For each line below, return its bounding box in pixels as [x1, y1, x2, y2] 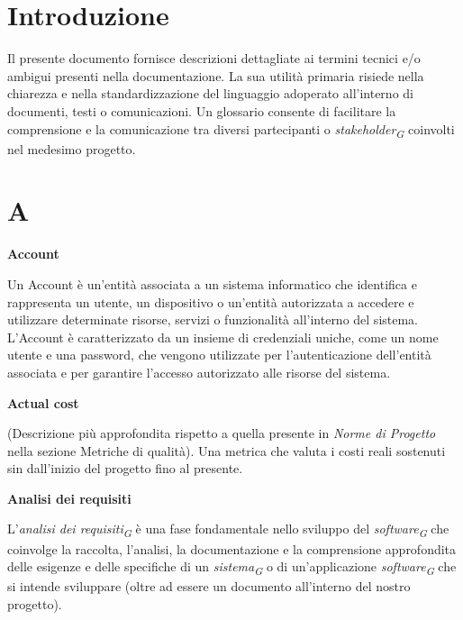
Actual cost [7, 393, 79, 412]
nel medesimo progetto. [7, 139, 136, 158]
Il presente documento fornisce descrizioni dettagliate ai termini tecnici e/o [7, 49, 421, 68]
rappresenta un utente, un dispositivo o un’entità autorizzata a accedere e [7, 292, 414, 311]
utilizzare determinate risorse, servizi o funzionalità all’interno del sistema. [7, 310, 419, 329]
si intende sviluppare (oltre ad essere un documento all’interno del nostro [7, 577, 411, 596]
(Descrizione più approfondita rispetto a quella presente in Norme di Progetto [7, 424, 436, 442]
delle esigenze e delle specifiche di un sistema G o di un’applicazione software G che [7, 557, 457, 578]
